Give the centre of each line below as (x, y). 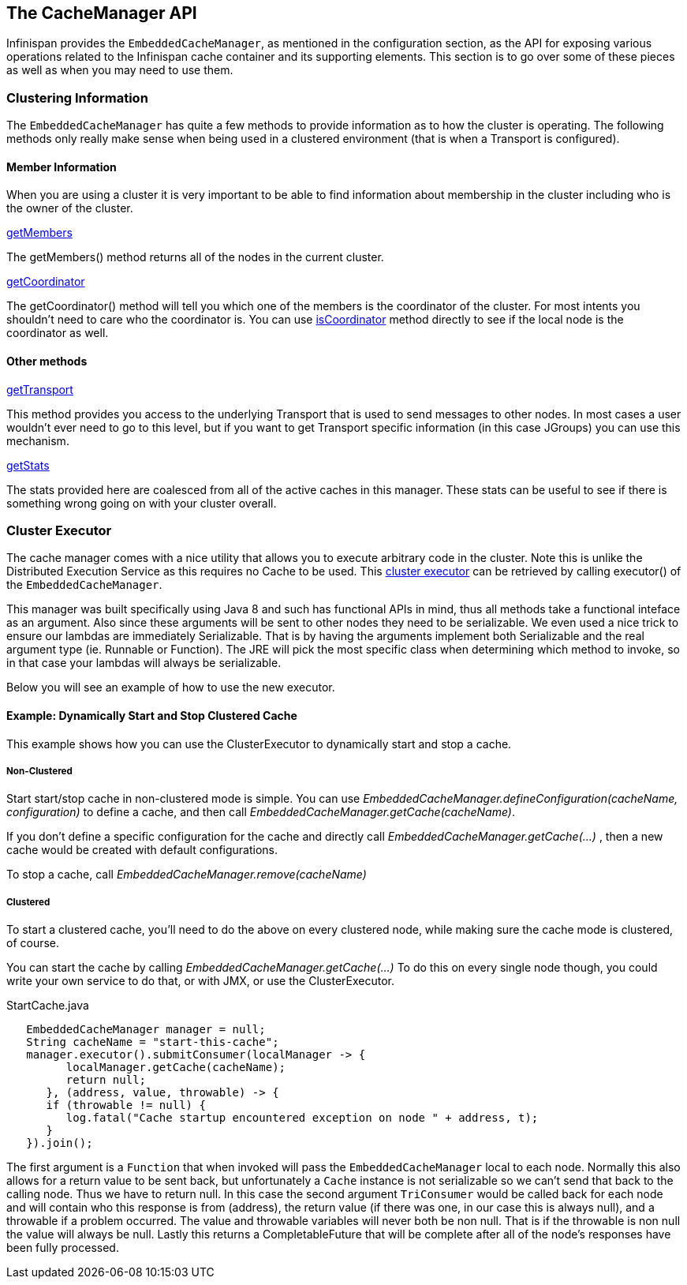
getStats (28, 465)
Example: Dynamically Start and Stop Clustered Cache (152, 715)
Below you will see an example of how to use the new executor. (171, 687)
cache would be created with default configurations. (142, 850)
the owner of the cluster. (70, 208)
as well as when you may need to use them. (120, 70)
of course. (33, 943)
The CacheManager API (102, 13)
